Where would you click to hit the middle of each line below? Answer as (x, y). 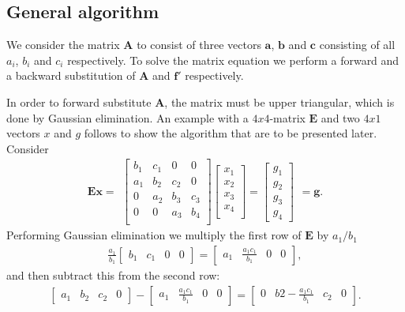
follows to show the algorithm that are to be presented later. (231, 133)
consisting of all (357, 45)
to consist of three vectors (199, 45)
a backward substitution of (71, 75)
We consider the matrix (63, 45)
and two (340, 117)
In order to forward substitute (79, 101)
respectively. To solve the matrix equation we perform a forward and (233, 60)
